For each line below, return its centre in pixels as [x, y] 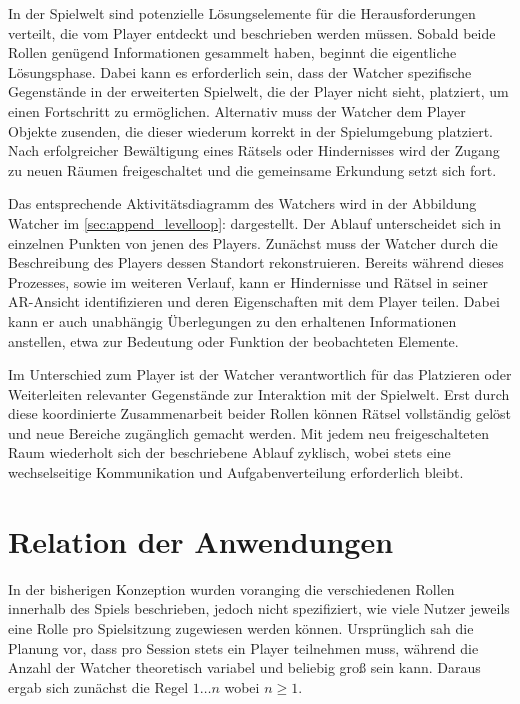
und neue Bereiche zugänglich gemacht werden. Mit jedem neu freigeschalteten [249, 432]
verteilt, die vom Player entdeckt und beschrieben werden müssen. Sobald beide [252, 32]
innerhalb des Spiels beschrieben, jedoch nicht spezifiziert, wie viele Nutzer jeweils [259, 608]
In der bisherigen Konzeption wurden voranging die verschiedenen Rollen [231, 588]
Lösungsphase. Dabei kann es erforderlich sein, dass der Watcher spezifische [240, 71]
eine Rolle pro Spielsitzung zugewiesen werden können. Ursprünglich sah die [241, 627]
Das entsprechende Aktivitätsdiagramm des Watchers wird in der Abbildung [242, 203]
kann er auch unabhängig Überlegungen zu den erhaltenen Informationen [232, 320]
